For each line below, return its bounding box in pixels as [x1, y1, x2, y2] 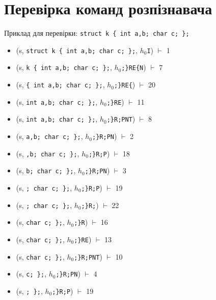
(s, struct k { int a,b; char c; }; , [16, 44, 138, 55]
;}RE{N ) [121, 62, 146, 73]
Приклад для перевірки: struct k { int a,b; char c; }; [4, 28, 190, 38]
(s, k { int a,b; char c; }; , [16, 62, 112, 73]
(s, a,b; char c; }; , [16, 131, 83, 142]
